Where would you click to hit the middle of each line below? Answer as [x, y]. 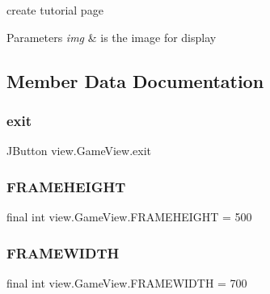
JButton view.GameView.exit [79, 151]
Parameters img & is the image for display [112, 37]
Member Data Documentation [135, 80]
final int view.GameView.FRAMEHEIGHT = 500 [129, 216]
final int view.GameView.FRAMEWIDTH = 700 [127, 282]
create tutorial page [55, 10]
